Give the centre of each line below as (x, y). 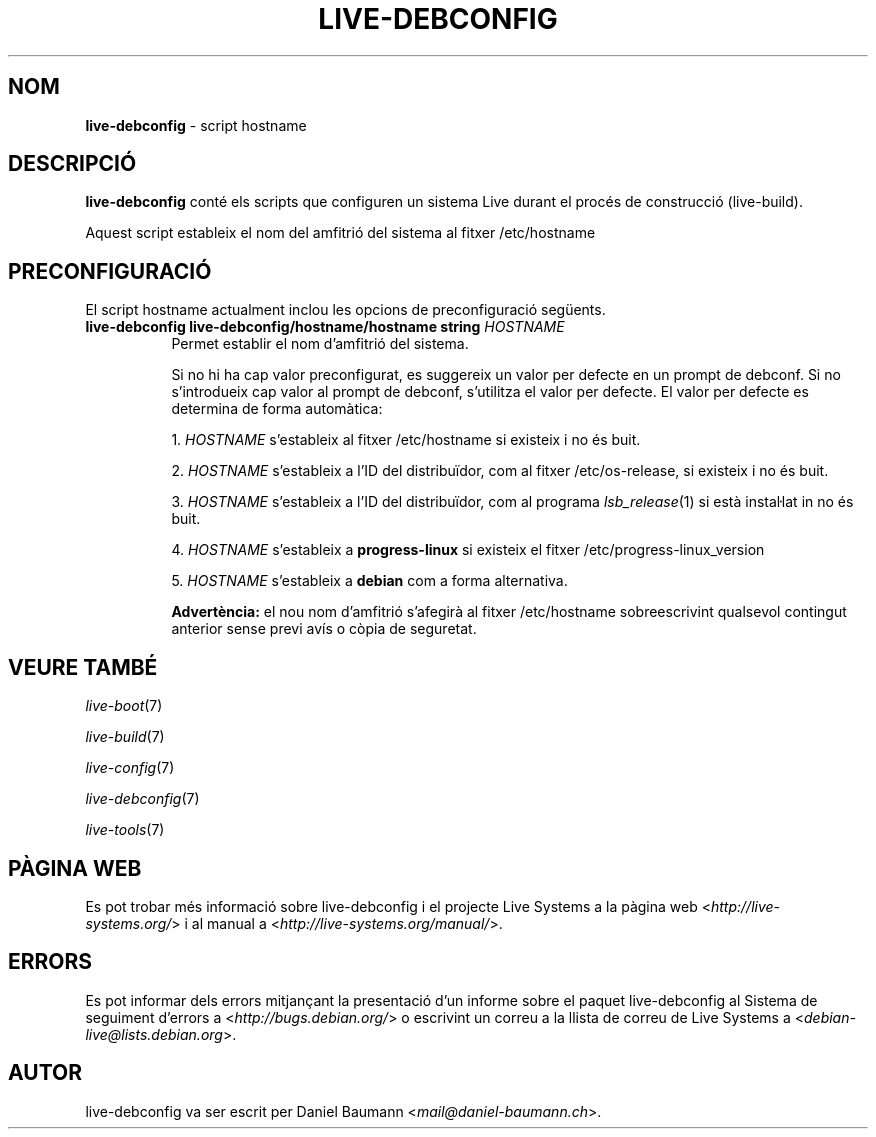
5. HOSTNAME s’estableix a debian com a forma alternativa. (369, 581)
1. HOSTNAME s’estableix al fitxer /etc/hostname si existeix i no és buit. (406, 440)
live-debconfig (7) (142, 799)
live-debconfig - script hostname (196, 125)
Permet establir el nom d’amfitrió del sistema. (320, 344)
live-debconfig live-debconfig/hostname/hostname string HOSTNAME (325, 327)
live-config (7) (130, 768)
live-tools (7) (125, 830)
